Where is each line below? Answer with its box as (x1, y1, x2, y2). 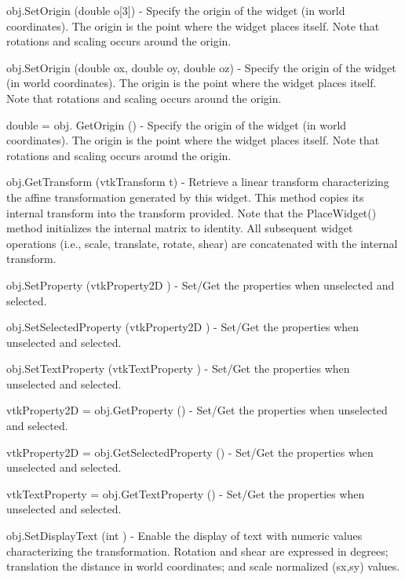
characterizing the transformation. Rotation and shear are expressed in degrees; (6, 542, 389, 559)
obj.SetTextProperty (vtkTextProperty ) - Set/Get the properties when (6, 360, 350, 377)
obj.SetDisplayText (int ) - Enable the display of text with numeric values (6, 527, 363, 544)
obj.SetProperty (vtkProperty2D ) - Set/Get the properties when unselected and (6, 276, 395, 293)
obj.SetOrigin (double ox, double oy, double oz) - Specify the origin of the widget (6, 59, 396, 75)
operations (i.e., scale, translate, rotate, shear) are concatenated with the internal (6, 235, 398, 251)
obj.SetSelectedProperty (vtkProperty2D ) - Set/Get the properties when (6, 319, 359, 335)
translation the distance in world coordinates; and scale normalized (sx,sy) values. (6, 558, 400, 575)
